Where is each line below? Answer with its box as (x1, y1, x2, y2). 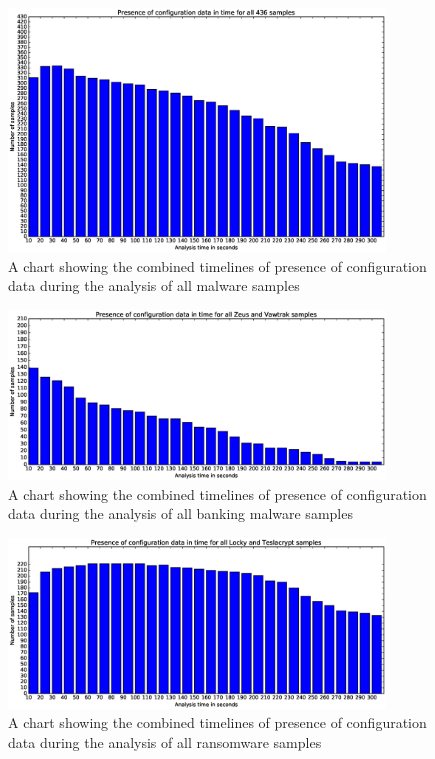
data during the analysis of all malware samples (8, 275, 300, 296)
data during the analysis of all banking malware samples (8, 503, 353, 524)
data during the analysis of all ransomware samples (8, 731, 322, 752)
